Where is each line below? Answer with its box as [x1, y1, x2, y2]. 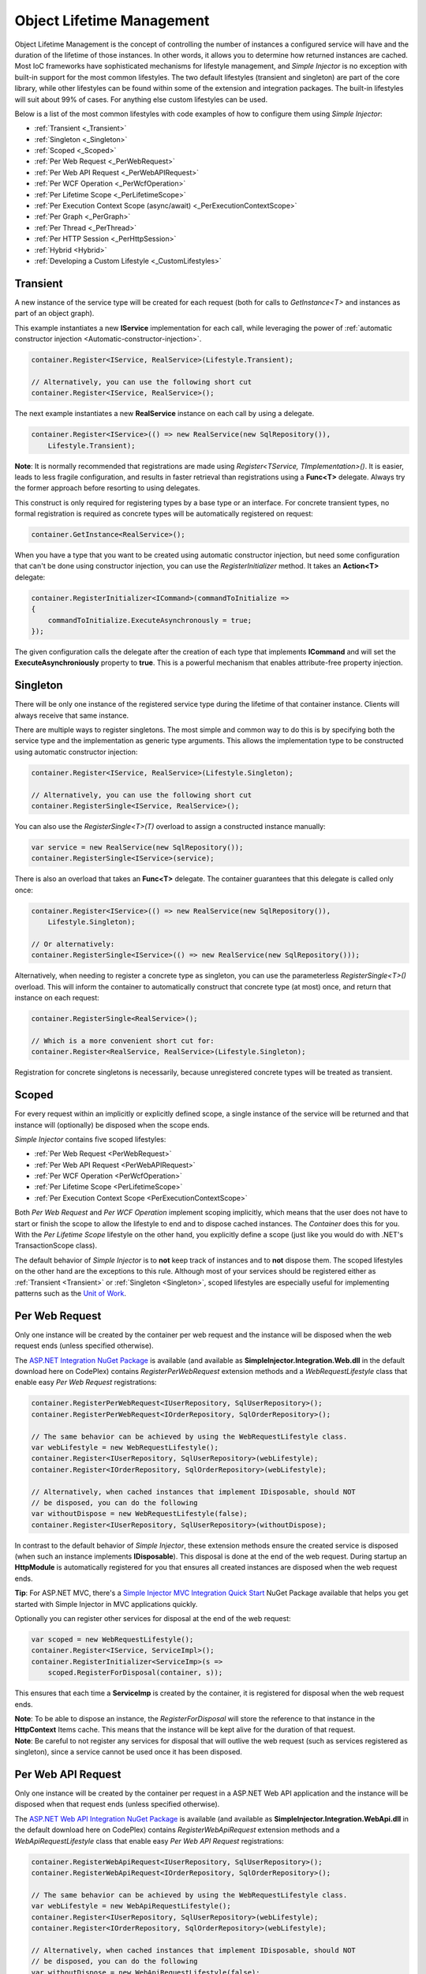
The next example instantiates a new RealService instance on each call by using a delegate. [14, 409, 315, 418]
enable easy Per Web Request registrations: [14, 1378, 157, 1387]
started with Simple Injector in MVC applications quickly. [14, 1599, 198, 1608]
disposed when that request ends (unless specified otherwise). [14, 1799, 220, 1809]
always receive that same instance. [14, 711, 129, 720]
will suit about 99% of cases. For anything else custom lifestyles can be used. [14, 95, 268, 104]
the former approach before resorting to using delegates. [14, 483, 200, 493]
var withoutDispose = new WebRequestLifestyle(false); [31, 1509, 248, 1518]
